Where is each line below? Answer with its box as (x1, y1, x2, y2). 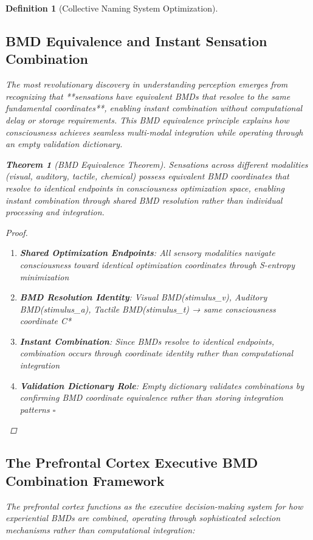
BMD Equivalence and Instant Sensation (5, 31, 267, 50)
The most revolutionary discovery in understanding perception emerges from (5, 78, 288, 91)
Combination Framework (5, 471, 165, 490)
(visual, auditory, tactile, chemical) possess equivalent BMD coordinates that (5, 170, 289, 182)
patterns (19, 403, 50, 415)
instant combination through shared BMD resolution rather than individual (5, 193, 283, 206)
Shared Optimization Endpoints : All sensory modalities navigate (19, 246, 275, 259)
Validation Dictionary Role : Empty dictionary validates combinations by (19, 379, 304, 392)
